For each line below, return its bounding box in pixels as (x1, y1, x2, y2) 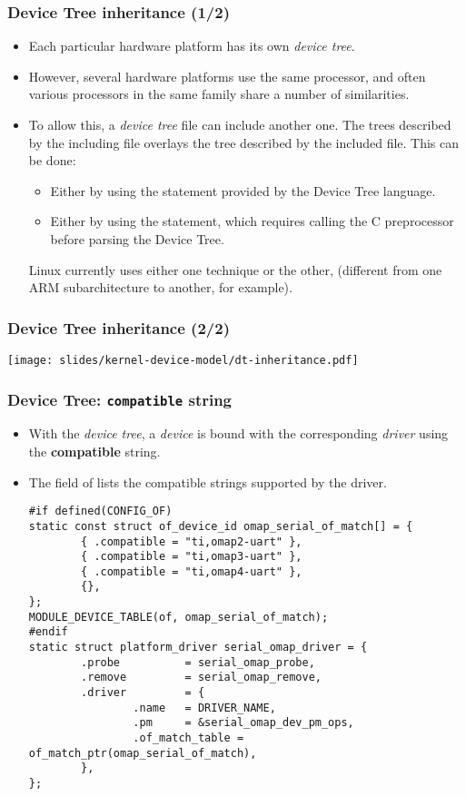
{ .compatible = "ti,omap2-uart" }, (81, 535, 302, 548)
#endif (28, 625, 68, 639)
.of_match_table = (133, 732, 244, 745)
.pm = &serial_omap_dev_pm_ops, (133, 716, 354, 730)
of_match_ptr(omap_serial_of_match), (28, 746, 257, 760)
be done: (28, 151, 76, 170)
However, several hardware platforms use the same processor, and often (28, 66, 426, 85)
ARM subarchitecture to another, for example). (28, 278, 292, 297)
